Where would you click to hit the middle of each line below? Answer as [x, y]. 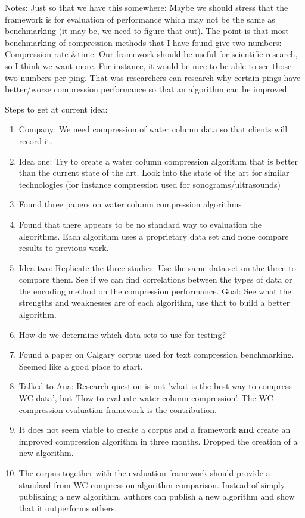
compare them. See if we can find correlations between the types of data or [155, 279]
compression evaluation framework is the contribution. [118, 409]
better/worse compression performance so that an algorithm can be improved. [147, 89]
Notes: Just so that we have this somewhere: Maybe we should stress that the [147, 7]
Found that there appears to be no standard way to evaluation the [140, 224]
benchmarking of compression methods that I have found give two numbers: [143, 42]
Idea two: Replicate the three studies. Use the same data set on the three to [157, 267]
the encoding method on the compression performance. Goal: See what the [155, 291]
